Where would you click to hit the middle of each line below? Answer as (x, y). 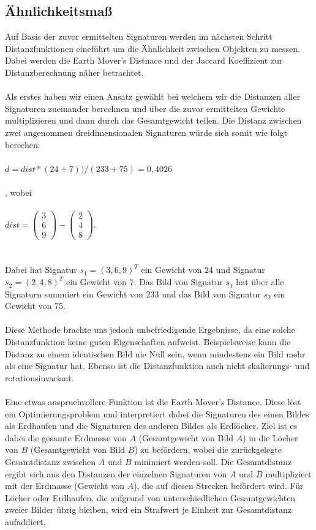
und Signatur (240, 270)
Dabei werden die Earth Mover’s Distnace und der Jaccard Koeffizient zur (144, 60)
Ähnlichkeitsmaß (59, 11)
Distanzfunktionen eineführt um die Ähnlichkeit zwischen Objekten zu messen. (153, 48)
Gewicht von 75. (35, 306)
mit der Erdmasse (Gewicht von (65, 486)
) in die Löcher (270, 437)
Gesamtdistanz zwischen (51, 461)
